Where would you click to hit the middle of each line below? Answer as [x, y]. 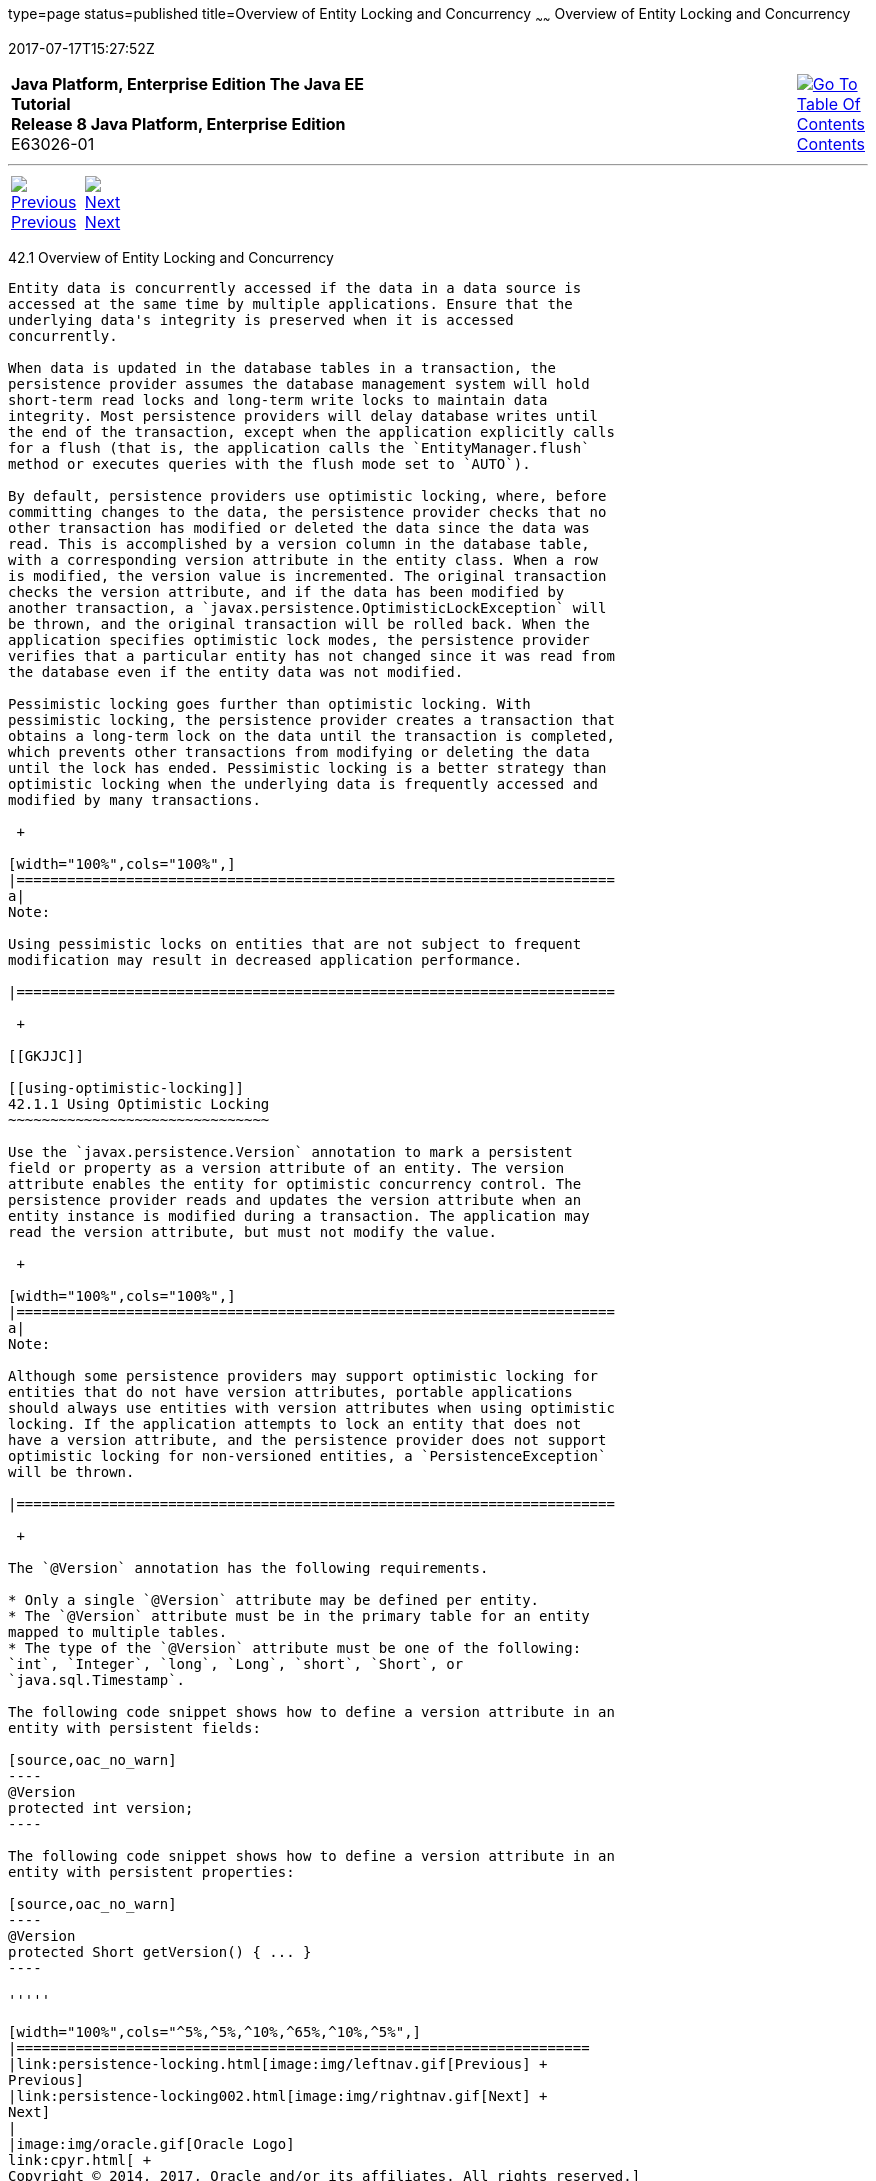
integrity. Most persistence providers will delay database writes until [303, 415]
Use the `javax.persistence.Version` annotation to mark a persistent [290, 1151]
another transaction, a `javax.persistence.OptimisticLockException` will [307, 607]
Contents [830, 143]
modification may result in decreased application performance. [265, 959]
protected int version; [101, 1807]
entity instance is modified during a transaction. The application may [299, 1215]
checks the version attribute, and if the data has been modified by [286, 591]
